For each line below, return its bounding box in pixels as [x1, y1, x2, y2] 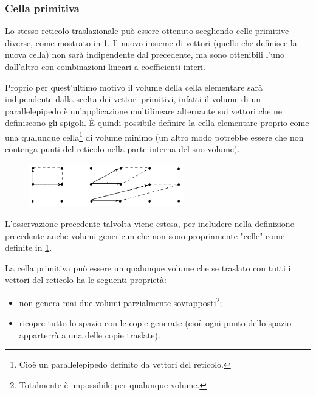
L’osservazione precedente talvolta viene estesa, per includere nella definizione [5, 217, 294, 229]
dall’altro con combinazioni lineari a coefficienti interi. [5, 60, 205, 72]
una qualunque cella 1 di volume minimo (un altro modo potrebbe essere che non [5, 128, 304, 143]
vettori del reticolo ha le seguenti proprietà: [5, 273, 167, 286]
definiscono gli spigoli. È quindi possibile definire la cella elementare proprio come [5, 116, 309, 129]
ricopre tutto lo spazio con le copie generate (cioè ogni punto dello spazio [19, 316, 292, 329]
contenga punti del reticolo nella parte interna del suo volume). [5, 142, 240, 155]
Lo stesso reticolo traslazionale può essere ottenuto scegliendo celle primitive [5, 24, 289, 37]
